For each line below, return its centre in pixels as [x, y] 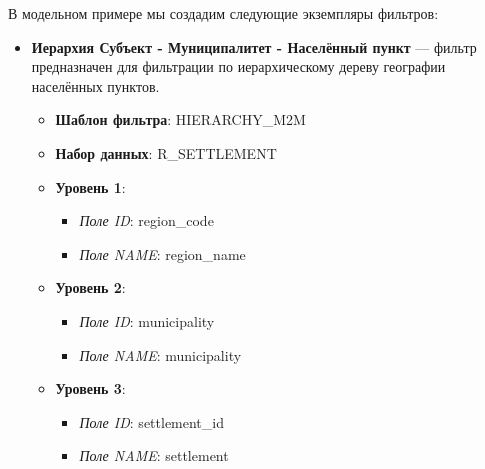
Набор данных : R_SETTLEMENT [166, 152]
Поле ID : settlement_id [151, 421]
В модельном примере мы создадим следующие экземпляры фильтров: [223, 13]
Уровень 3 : [90, 388]
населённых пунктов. [95, 85]
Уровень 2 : [90, 287]
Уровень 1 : [90, 186]
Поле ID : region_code [146, 220]
